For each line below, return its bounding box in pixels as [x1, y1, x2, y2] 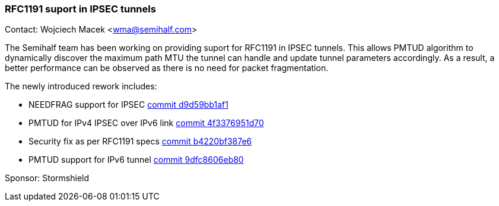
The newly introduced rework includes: [5, 81, 157, 92]
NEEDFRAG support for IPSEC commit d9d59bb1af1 [28, 99, 228, 110]
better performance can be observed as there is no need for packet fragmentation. [5, 63, 329, 73]
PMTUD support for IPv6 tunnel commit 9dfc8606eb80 [28, 154, 244, 165]
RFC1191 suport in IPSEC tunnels [5, 3, 156, 15]
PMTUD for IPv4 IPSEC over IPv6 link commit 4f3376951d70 [28, 118, 264, 128]
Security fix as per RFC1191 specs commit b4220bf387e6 [28, 136, 252, 147]
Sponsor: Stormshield [5, 173, 90, 184]
